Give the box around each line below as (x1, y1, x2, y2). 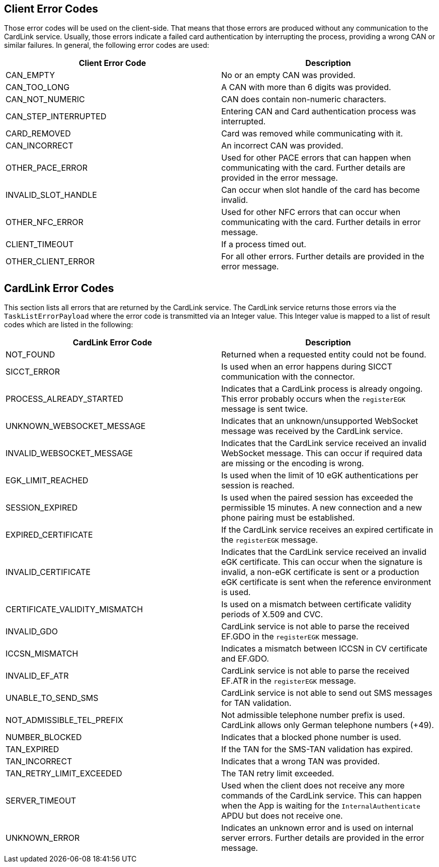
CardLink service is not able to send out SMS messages (221, 688, 432, 698)
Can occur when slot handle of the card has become (221, 185, 420, 195)
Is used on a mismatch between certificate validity (221, 599, 412, 610)
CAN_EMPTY (6, 70, 55, 81)
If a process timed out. (221, 239, 306, 250)
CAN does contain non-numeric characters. (221, 94, 386, 105)
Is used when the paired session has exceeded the (221, 492, 413, 503)
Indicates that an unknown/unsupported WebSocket (221, 416, 418, 426)
